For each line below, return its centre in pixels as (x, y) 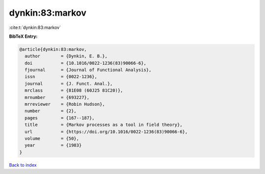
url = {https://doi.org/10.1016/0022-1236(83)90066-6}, (106, 132)
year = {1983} (53, 145)
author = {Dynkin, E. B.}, (66, 56)
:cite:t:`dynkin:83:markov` (35, 27)
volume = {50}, (52, 138)
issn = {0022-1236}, (61, 77)
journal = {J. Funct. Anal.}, (69, 84)
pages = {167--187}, (60, 118)
